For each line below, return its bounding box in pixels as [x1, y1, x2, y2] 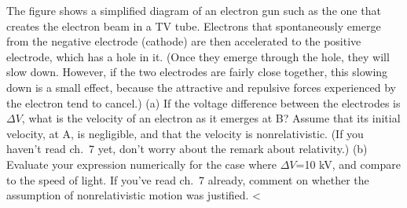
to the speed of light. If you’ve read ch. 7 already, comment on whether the [6, 171, 369, 188]
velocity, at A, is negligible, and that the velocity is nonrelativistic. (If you [6, 125, 364, 141]
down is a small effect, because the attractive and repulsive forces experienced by [6, 78, 396, 95]
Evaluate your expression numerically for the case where [6, 155, 277, 172]
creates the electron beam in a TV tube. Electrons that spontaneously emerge [6, 17, 381, 34]
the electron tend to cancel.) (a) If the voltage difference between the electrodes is [6, 94, 401, 111]
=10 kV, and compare [295, 155, 401, 172]
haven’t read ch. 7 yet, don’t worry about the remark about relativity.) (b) [6, 140, 368, 157]
